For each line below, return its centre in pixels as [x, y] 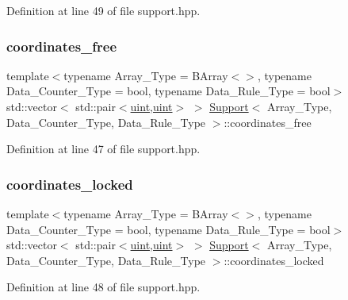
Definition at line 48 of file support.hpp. [103, 287]
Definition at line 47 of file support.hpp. [103, 149]
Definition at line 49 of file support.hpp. [103, 10]
